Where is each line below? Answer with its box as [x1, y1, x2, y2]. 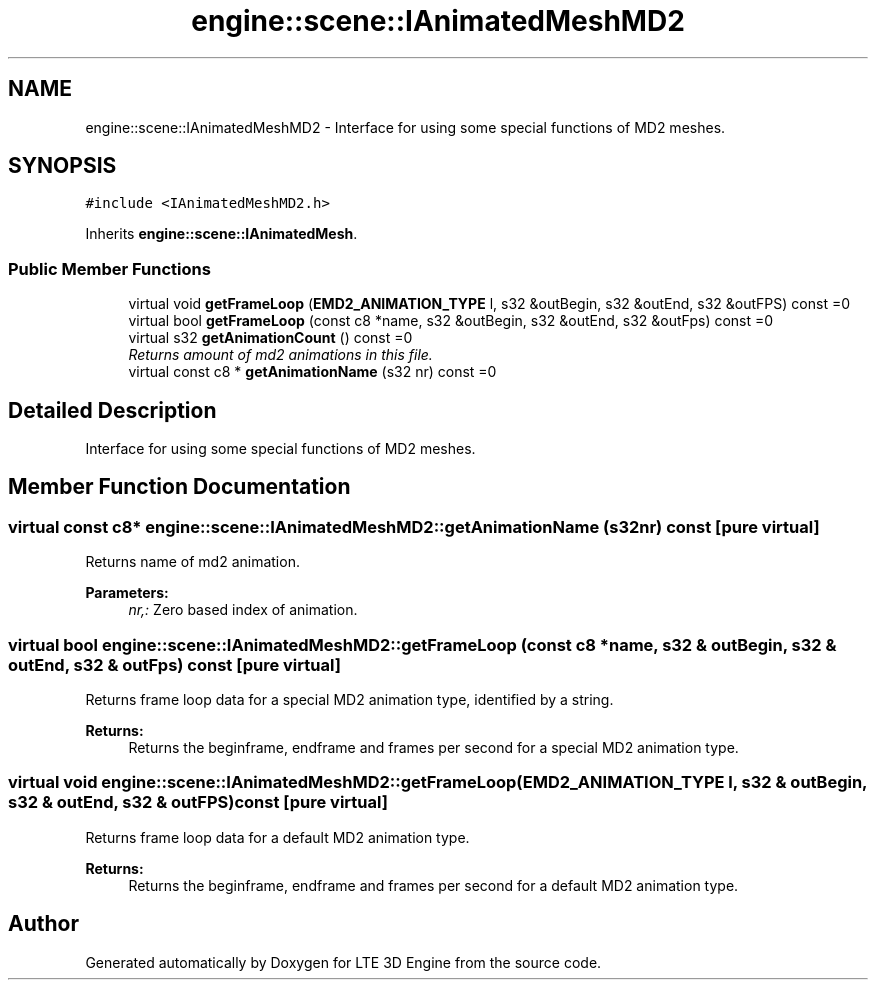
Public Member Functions [8, 258, 211, 279]
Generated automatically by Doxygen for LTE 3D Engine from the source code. [85, 953, 602, 971]
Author [8, 911, 79, 937]
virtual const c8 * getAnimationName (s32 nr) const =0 [128, 363, 497, 381]
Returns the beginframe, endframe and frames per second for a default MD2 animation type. [128, 876, 739, 894]
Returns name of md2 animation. [85, 553, 300, 571]
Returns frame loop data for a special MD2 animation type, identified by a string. [85, 691, 614, 708]
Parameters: [85, 584, 169, 602]
